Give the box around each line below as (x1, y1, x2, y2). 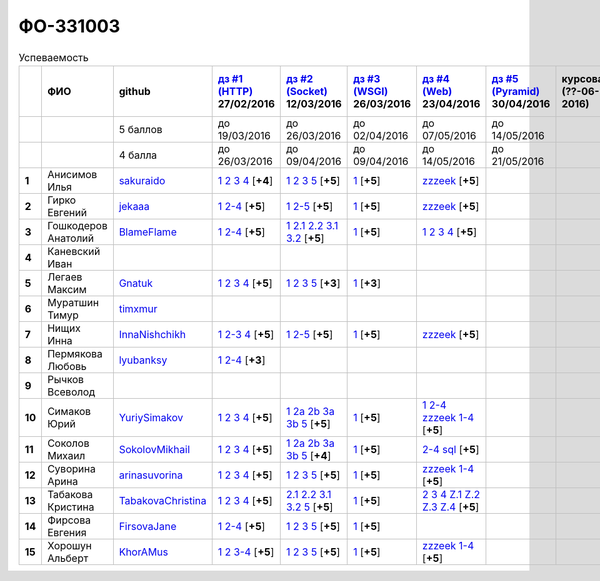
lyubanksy (118, 353, 168, 367)
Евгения (46, 525, 87, 539)
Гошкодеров (46, 218, 108, 232)
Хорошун (46, 538, 92, 552)
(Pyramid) (491, 84, 540, 98)
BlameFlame (118, 225, 177, 239)
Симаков (46, 404, 92, 418)
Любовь (46, 359, 87, 373)
